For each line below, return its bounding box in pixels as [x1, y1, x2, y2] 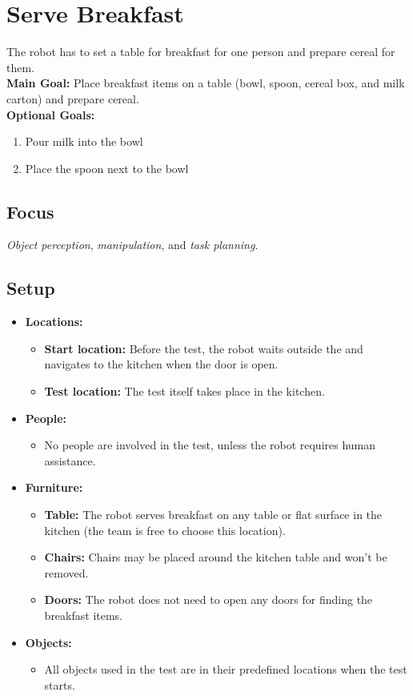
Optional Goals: [6, 106, 95, 123]
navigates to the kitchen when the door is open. [44, 356, 279, 372]
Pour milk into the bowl [25, 133, 143, 150]
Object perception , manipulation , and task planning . [6, 236, 259, 253]
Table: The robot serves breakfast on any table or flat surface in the [44, 506, 383, 523]
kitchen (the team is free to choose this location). [44, 521, 286, 538]
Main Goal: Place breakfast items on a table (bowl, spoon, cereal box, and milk [6, 74, 405, 91]
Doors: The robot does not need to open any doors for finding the [44, 591, 373, 608]
